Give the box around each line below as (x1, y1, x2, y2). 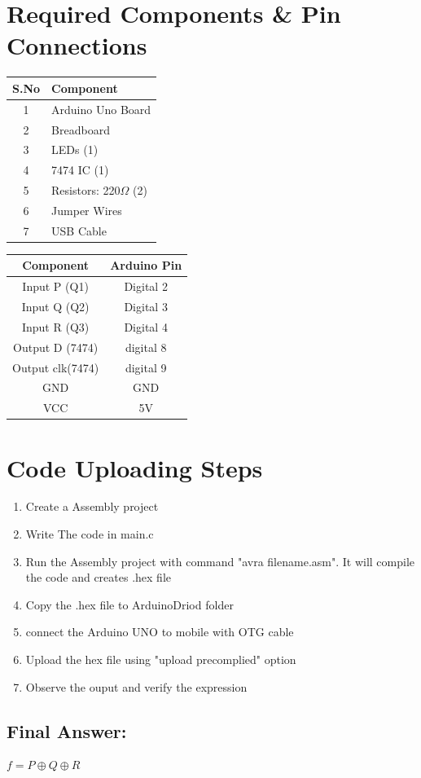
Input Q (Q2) (21, 298, 90, 314)
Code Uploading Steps (7, 451, 263, 484)
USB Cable (51, 222, 107, 239)
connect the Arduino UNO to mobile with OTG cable (25, 623, 294, 640)
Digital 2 (124, 278, 168, 295)
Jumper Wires (51, 201, 122, 218)
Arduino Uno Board (51, 100, 151, 117)
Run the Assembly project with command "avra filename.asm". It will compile (25, 552, 415, 569)
